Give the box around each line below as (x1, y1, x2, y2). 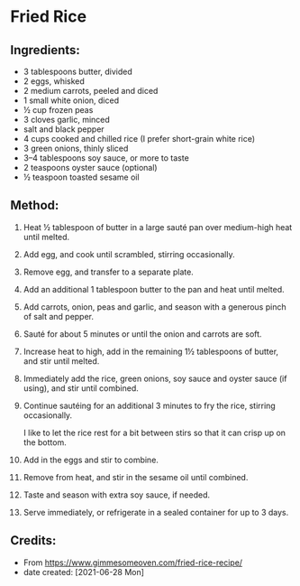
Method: (10, 198, 59, 213)
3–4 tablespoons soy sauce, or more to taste (23, 153, 190, 163)
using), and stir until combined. (23, 382, 139, 394)
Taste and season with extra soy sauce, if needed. (23, 489, 211, 500)
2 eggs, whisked (23, 76, 85, 87)
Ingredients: (10, 42, 80, 58)
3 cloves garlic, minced (23, 115, 111, 125)
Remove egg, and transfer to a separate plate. (23, 266, 195, 277)
